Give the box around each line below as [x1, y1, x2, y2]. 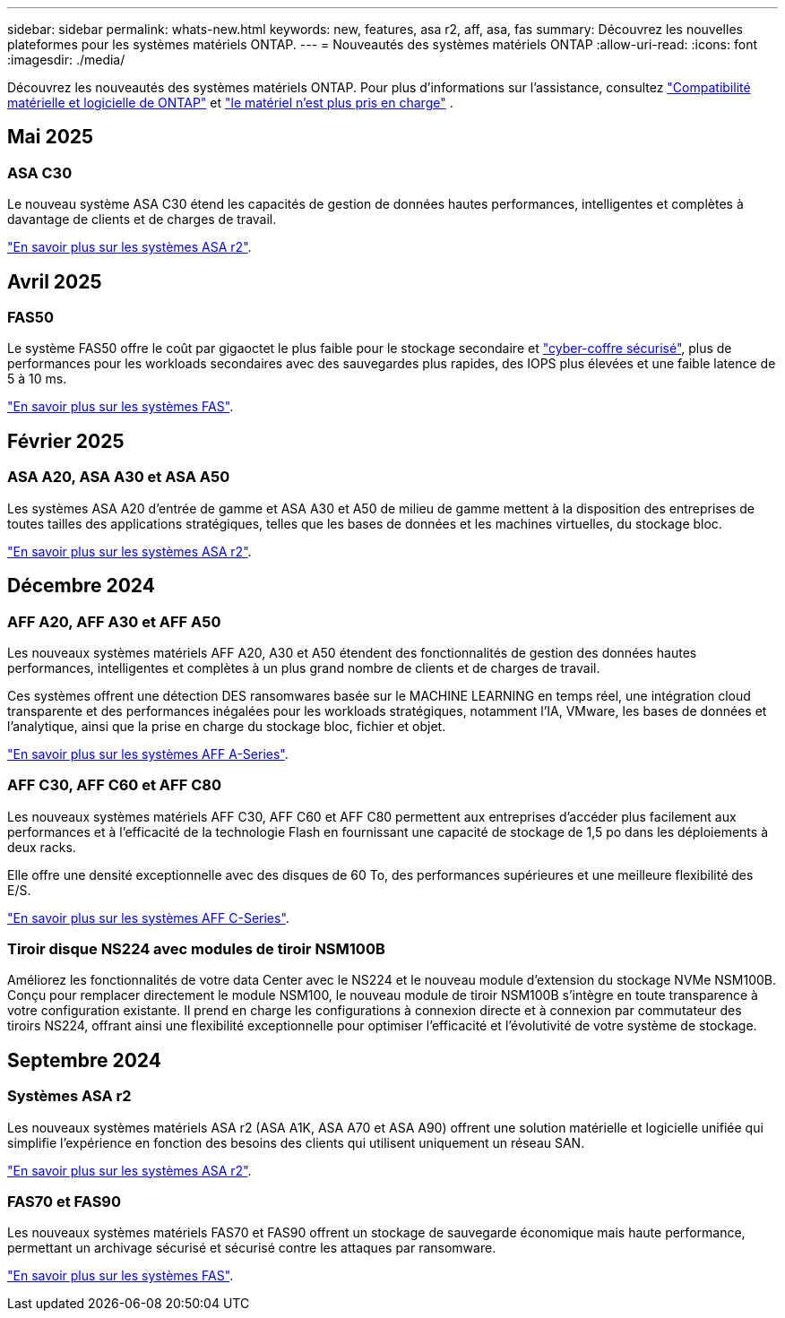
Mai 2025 [7, 125, 94, 149]
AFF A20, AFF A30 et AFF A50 [7, 612, 221, 631]
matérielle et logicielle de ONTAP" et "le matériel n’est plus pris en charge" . [7, 95, 453, 110]
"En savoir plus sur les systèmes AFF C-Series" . [7, 909, 289, 926]
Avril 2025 [7, 270, 102, 293]
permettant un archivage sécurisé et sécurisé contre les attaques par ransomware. [7, 1240, 496, 1256]
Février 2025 [7, 429, 125, 452]
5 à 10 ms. [7, 371, 67, 387]
